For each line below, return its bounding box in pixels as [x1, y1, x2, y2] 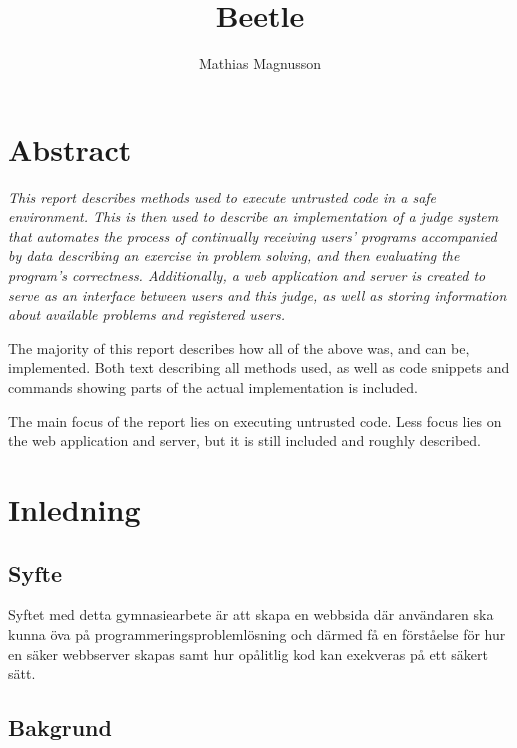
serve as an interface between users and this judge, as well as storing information [8, 284, 507, 305]
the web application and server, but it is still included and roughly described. [8, 430, 482, 451]
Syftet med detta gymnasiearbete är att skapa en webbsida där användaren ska [8, 604, 494, 625]
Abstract [8, 128, 132, 169]
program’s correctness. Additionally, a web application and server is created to [8, 265, 486, 286]
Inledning [8, 488, 141, 529]
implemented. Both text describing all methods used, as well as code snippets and [8, 357, 510, 378]
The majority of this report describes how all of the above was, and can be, [8, 337, 470, 358]
